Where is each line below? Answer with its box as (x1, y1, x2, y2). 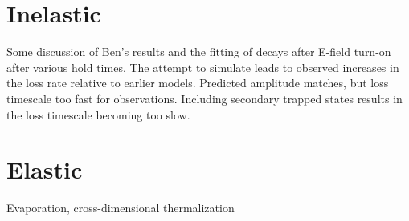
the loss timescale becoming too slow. (6, 106, 190, 123)
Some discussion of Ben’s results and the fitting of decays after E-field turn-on (6, 43, 391, 60)
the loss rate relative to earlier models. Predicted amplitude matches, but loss (6, 74, 389, 91)
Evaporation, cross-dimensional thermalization (6, 199, 235, 216)
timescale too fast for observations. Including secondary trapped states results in (6, 90, 403, 106)
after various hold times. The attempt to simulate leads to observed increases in (6, 58, 399, 75)
